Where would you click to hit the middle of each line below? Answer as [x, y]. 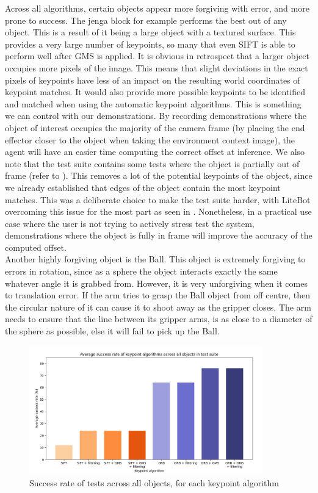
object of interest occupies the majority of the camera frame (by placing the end [155, 127]
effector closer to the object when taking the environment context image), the [150, 139]
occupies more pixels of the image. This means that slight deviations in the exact [157, 67]
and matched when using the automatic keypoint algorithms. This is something [153, 103]
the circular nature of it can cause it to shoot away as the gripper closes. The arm [158, 307]
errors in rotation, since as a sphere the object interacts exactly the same [141, 271]
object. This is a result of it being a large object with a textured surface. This [150, 32]
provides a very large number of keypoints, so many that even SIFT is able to [150, 44]
